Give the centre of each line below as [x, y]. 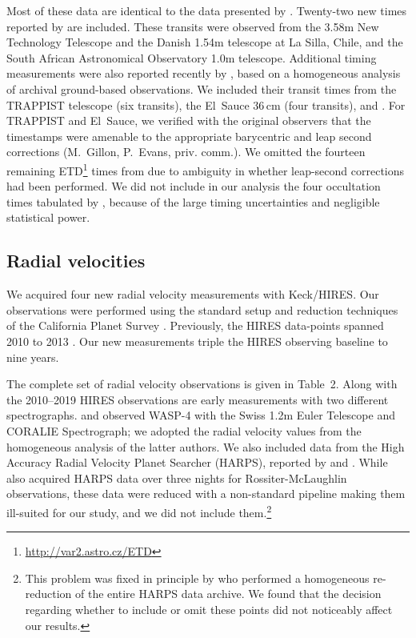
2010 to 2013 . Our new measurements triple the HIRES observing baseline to [197, 341]
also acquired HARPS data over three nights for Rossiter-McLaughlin [177, 477]
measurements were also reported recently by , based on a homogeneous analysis [204, 73]
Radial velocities [76, 261]
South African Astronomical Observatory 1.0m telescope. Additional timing [192, 57]
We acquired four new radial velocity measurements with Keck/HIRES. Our [193, 294]
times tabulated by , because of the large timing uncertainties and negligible [193, 201]
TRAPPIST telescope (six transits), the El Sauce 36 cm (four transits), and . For [206, 104]
